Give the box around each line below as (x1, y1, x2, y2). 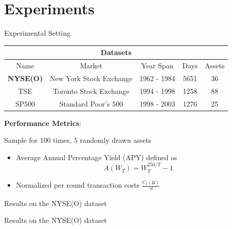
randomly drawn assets (80, 135, 152, 145)
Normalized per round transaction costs (16, 180, 140, 190)
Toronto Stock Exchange (53, 85, 130, 96)
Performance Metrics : (4, 117, 81, 128)
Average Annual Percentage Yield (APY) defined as (16, 151, 178, 162)
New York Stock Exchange (49, 72, 133, 83)
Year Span (141, 60, 173, 71)
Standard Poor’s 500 (59, 98, 123, 109)
